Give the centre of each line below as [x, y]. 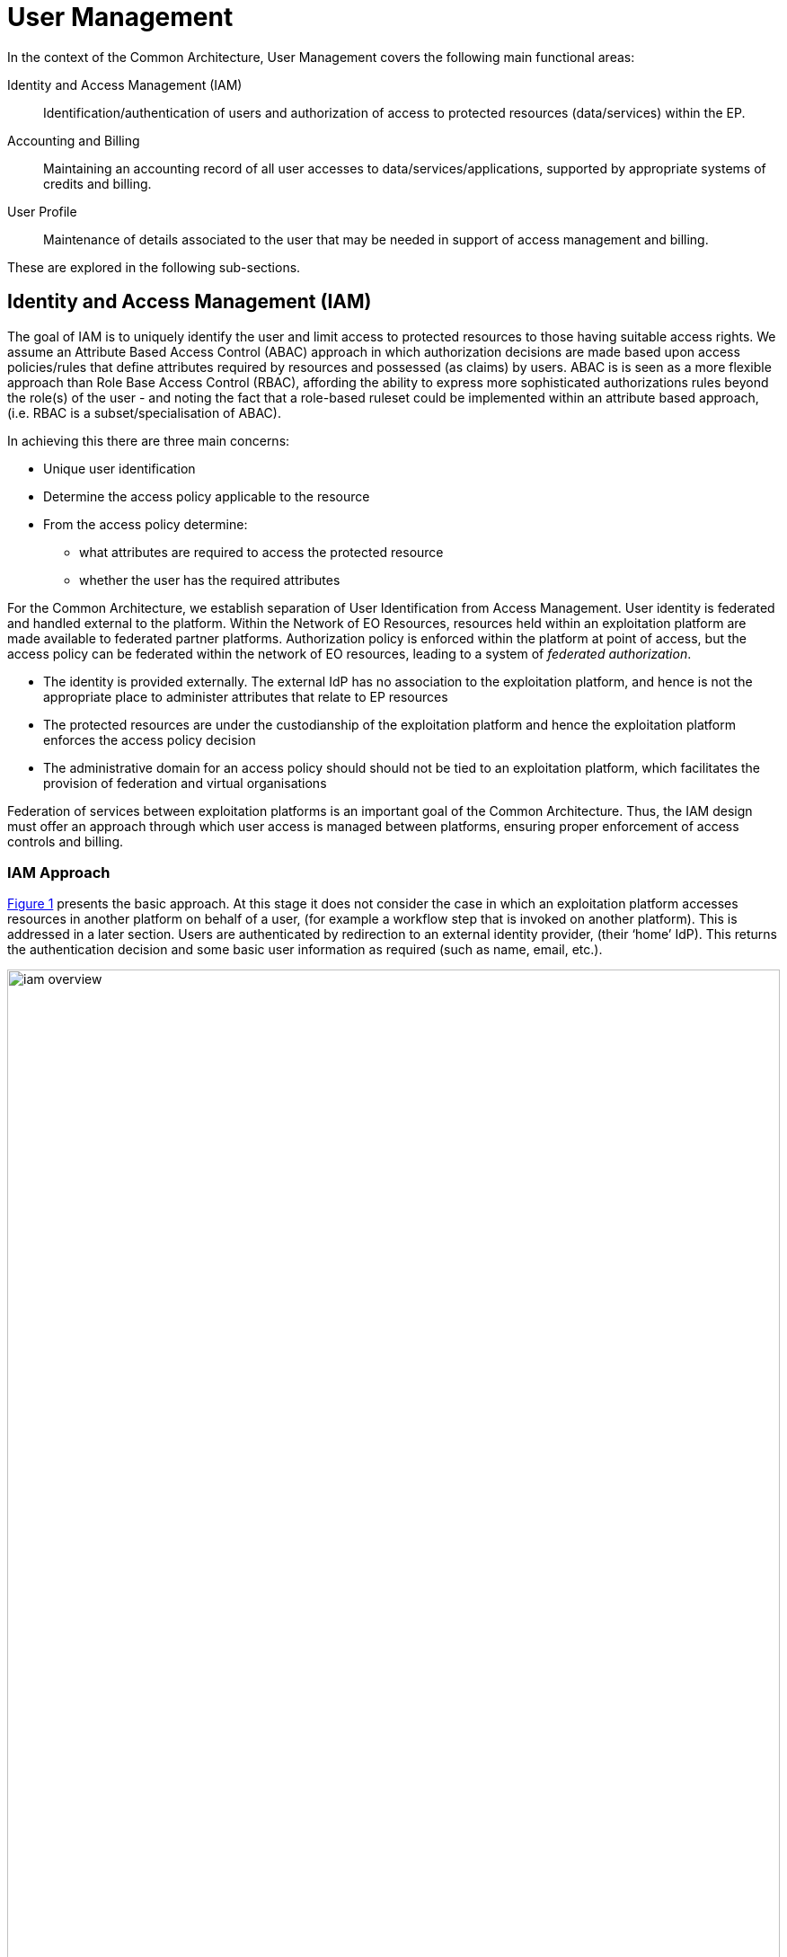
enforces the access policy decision [150, 739]
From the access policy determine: [146, 524]
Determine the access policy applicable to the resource [207, 496]
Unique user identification [119, 468]
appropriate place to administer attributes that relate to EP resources [246, 696]
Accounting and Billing [74, 140]
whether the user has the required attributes [210, 580]
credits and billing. [97, 183]
